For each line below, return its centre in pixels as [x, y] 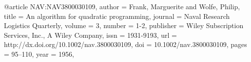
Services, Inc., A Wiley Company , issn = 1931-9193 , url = [90, 35]
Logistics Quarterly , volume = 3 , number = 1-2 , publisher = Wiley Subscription [124, 25]
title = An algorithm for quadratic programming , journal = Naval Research [117, 16]
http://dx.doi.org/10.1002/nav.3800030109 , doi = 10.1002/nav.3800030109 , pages [125, 44]
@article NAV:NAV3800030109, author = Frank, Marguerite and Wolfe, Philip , [122, 6]
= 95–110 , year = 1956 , [39, 54]
